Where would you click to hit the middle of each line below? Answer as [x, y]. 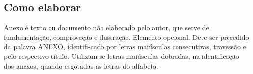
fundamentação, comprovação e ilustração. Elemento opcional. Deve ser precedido [126, 37]
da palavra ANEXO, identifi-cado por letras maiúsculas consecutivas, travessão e [125, 46]
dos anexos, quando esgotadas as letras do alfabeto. [81, 65]
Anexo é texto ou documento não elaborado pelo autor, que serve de [107, 28]
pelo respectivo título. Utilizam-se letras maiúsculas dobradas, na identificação [122, 56]
